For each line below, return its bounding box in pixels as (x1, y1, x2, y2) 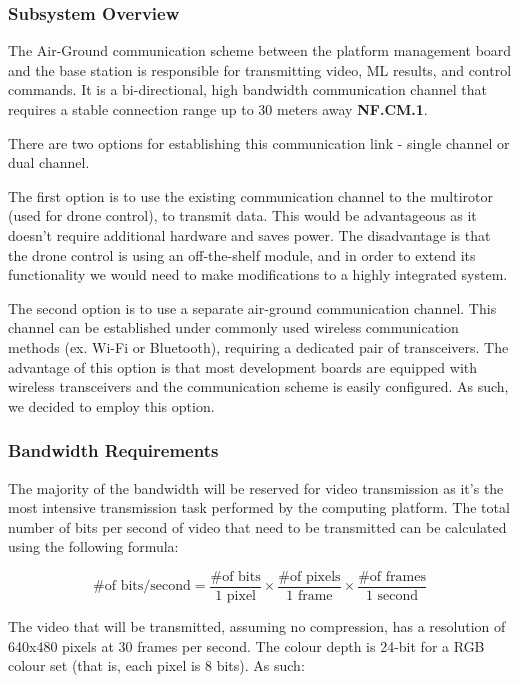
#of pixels (278, 569, 341, 584)
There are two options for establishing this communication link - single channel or (8, 132, 510, 153)
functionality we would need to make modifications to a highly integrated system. (8, 264, 508, 285)
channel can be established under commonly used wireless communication (8, 317, 459, 338)
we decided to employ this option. (8, 395, 215, 416)
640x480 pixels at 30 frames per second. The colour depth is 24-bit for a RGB (8, 635, 485, 656)
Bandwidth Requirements (8, 438, 219, 463)
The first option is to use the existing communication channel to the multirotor (8, 185, 493, 206)
